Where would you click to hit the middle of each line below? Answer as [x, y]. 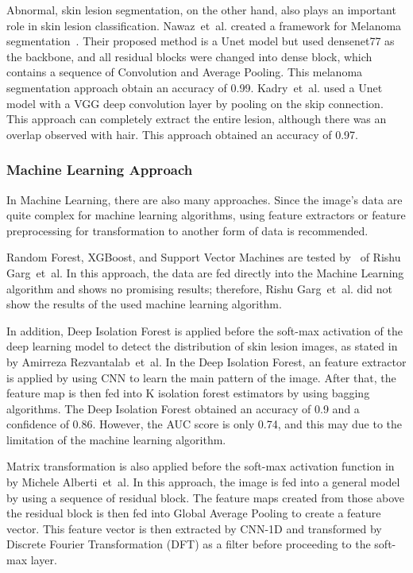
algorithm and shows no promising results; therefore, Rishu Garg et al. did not [199, 288]
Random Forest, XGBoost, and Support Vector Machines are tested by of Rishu [204, 257]
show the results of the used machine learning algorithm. [144, 304]
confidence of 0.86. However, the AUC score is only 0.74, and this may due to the [205, 424]
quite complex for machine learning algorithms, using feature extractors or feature [206, 215]
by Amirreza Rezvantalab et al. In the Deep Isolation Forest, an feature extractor [206, 361]
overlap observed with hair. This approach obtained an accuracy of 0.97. [182, 134]
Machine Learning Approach [100, 170]
